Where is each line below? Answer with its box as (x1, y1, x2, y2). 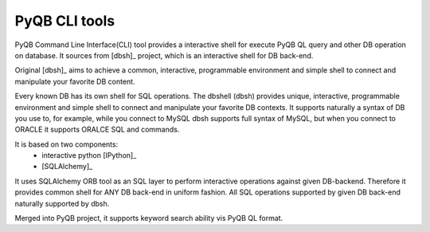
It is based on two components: (14, 140, 119, 149)
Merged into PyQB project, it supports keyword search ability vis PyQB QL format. (14, 214, 283, 223)
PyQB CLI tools (14, 12, 115, 29)
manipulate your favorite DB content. (14, 77, 135, 86)
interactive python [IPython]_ (41, 151, 137, 160)
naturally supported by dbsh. (14, 199, 110, 208)
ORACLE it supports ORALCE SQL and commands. (14, 124, 180, 135)
